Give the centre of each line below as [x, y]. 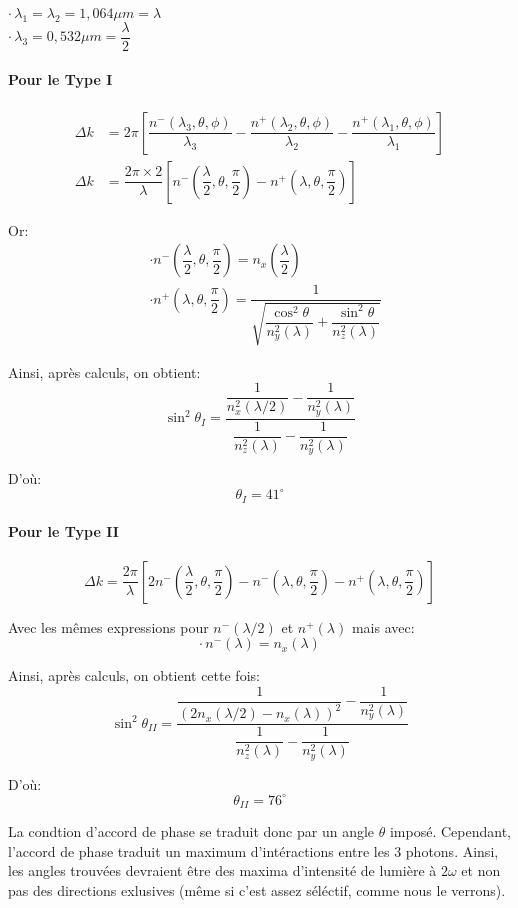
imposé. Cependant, [450, 831]
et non [481, 870]
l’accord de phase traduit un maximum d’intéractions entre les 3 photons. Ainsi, [253, 850]
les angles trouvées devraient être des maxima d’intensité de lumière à [222, 870]
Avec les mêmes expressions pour [108, 626]
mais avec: [383, 626]
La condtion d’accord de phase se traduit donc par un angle [191, 831]
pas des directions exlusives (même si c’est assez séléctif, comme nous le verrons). [257, 889]
